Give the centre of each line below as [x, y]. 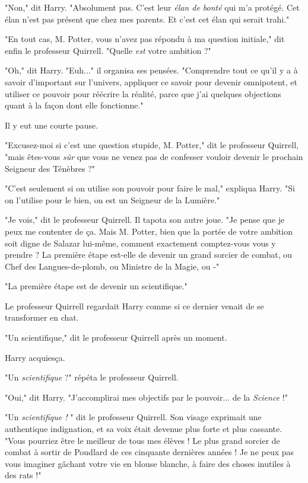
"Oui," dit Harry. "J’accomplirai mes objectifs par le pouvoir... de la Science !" [146, 397]
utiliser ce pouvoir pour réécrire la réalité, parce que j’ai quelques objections [143, 93]
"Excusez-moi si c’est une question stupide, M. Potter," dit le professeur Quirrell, [152, 145]
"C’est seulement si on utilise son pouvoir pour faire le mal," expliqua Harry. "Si [150, 188]
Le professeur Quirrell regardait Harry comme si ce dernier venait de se [134, 306]
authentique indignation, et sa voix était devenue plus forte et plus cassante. [144, 429]
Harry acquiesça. [35, 357]
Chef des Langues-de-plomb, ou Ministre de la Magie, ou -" [112, 266]
